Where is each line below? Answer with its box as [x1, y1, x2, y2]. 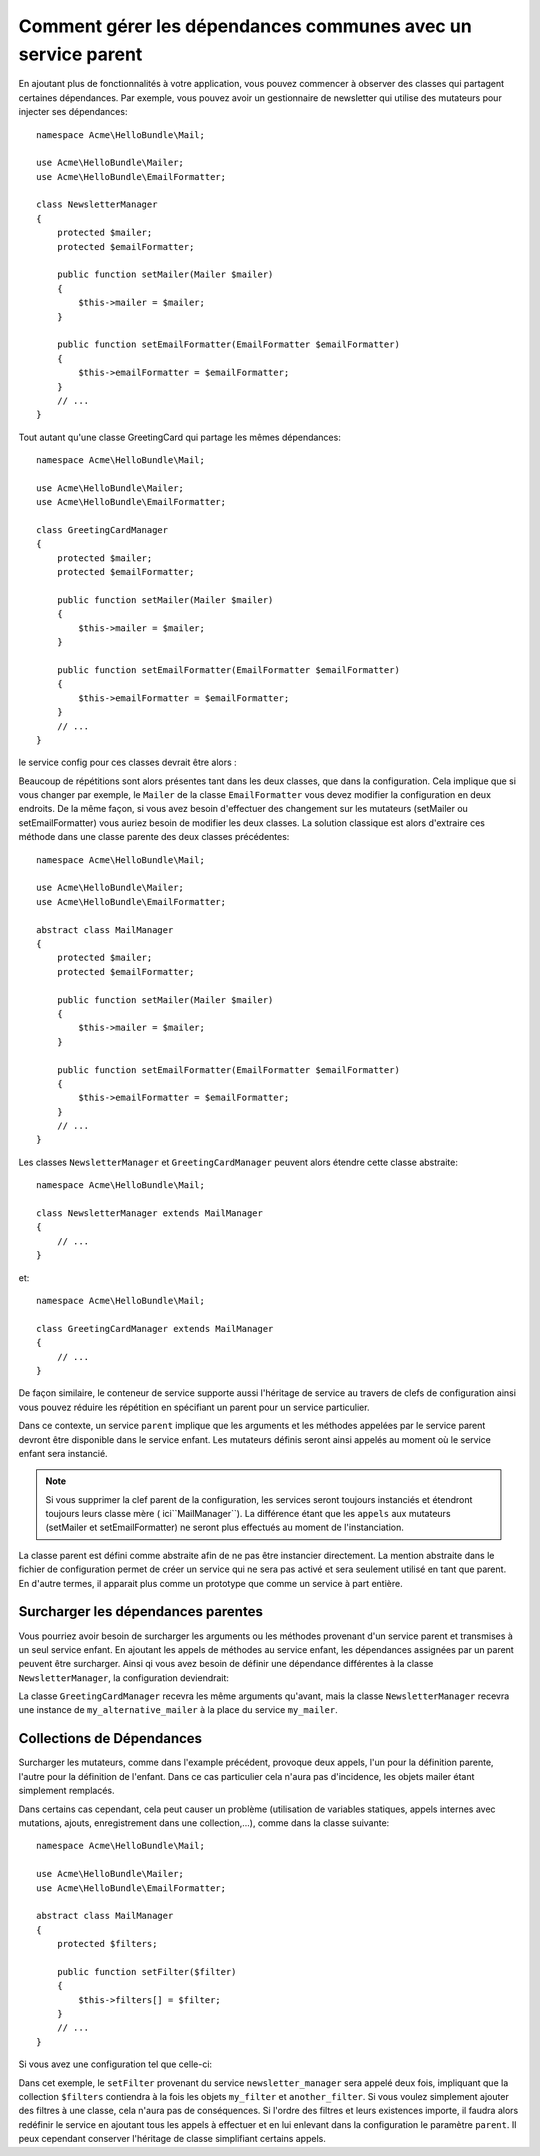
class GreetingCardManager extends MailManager [36, 1323, 274, 1334]
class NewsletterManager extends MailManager [36, 1208, 264, 1219]
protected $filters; [56, 1938, 158, 1950]
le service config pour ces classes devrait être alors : [18, 756, 237, 769]
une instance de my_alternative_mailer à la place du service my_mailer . [18, 1704, 339, 1716]
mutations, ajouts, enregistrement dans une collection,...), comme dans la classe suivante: [18, 1816, 390, 1829]
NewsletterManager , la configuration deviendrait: [18, 1671, 230, 1684]
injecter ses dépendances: [18, 106, 128, 118]
